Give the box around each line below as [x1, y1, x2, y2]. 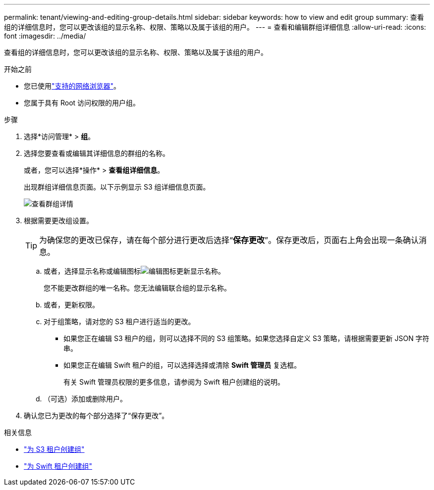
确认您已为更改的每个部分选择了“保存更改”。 [24, 411, 169, 420]
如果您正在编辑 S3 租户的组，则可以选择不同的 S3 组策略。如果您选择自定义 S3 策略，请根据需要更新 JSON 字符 [63, 334, 430, 343]
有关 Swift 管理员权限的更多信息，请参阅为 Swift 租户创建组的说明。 [63, 378, 284, 386]
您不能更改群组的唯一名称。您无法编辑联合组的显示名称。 [44, 284, 231, 292]
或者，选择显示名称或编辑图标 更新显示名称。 [44, 267, 225, 275]
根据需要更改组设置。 [24, 216, 93, 225]
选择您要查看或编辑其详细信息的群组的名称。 [24, 149, 169, 157]
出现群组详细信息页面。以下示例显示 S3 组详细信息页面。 [24, 183, 210, 191]
